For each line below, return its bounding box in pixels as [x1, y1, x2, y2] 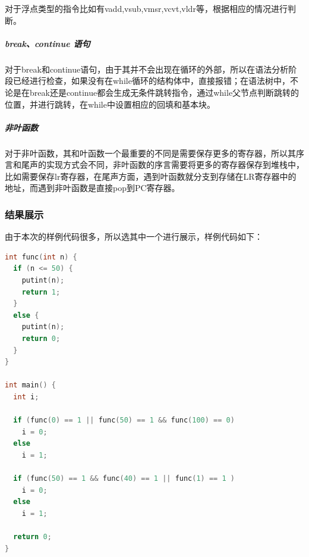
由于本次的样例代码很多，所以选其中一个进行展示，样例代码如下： [5, 230, 263, 243]
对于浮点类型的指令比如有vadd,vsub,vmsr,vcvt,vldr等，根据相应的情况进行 [5, 2, 288, 14]
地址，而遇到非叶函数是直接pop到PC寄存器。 [5, 182, 180, 194]
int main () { [5, 381, 56, 390]
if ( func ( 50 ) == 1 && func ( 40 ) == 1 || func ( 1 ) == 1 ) [13, 474, 235, 483]
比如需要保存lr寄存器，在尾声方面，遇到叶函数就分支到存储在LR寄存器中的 [5, 170, 297, 182]
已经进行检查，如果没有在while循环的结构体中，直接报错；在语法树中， [12, 74, 290, 87]
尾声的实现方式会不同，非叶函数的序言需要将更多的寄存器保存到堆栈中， [21, 158, 304, 171]
